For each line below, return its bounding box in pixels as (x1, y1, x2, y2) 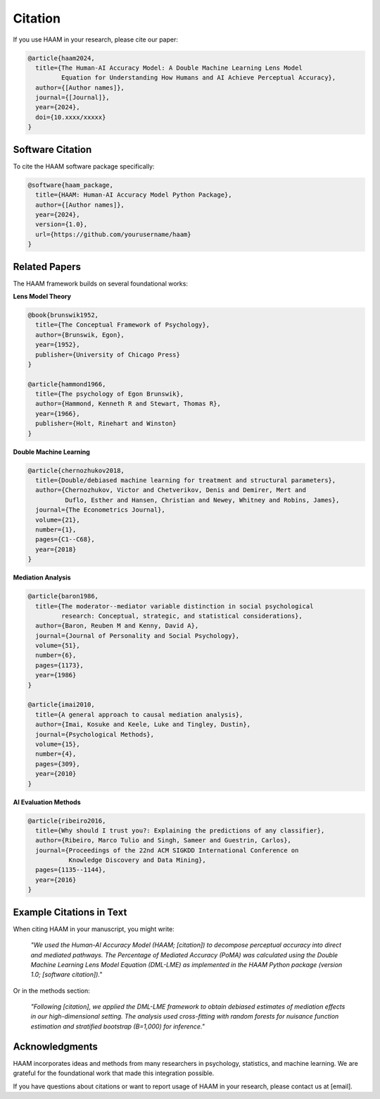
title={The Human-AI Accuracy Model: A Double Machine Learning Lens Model (35, 63, 303, 72)
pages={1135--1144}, (35, 866, 106, 874)
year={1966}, (35, 410, 80, 417)
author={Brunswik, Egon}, (35, 331, 125, 338)
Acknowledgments (13, 1040, 99, 1052)
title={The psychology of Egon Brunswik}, (35, 390, 184, 398)
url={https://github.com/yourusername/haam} (35, 230, 191, 238)
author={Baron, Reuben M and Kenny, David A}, (35, 622, 199, 630)
